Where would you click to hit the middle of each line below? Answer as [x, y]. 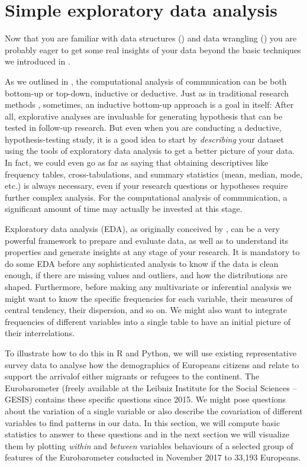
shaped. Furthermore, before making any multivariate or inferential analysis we [148, 286]
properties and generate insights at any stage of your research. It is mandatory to [152, 252]
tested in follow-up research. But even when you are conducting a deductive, [143, 128]
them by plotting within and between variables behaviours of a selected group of [149, 445]
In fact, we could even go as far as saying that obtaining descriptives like [137, 162]
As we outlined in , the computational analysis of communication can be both [146, 81]
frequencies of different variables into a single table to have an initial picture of [148, 321]
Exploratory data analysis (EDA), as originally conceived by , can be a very [142, 229]
